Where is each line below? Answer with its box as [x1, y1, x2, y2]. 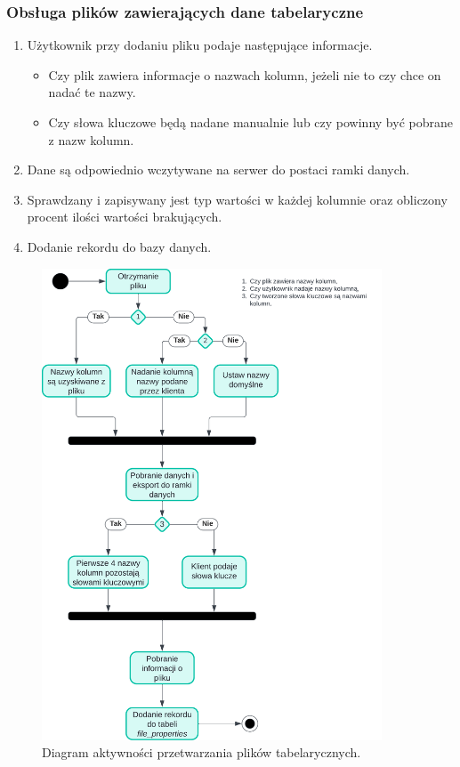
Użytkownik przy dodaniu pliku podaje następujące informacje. [27, 36, 373, 54]
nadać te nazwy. [48, 83, 136, 101]
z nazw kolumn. [48, 130, 134, 149]
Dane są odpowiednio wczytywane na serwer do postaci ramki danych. [27, 160, 410, 179]
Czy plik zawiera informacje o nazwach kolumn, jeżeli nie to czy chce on [48, 65, 441, 84]
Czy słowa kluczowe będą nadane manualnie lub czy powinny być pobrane [48, 113, 453, 131]
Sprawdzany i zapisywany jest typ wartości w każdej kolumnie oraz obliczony [27, 190, 448, 208]
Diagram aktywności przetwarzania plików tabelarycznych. [42, 743, 361, 762]
